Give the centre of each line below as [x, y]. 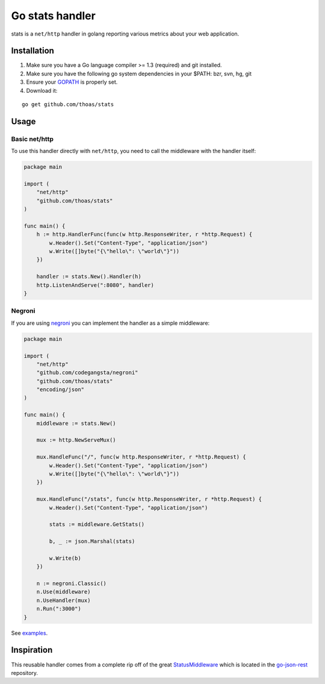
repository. [25, 673]
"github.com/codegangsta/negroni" [87, 373]
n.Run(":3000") [59, 609]
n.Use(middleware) [63, 592]
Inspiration [32, 650]
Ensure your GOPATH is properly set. [72, 82]
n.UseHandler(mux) [63, 600]
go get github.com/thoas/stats [68, 105]
